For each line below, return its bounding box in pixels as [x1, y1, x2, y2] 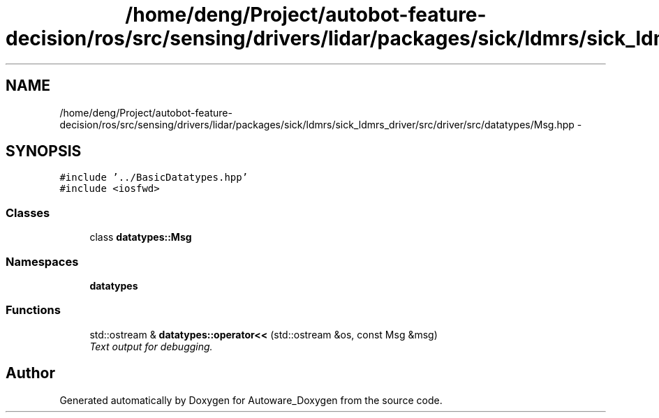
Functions [6, 303, 61, 318]
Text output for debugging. [89, 340, 213, 352]
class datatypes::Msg [89, 231, 192, 244]
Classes [6, 205, 50, 220]
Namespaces [6, 254, 79, 269]
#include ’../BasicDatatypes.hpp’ [59, 172, 249, 184]
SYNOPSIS [6, 142, 82, 161]
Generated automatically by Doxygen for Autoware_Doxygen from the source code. [59, 394, 443, 406]
